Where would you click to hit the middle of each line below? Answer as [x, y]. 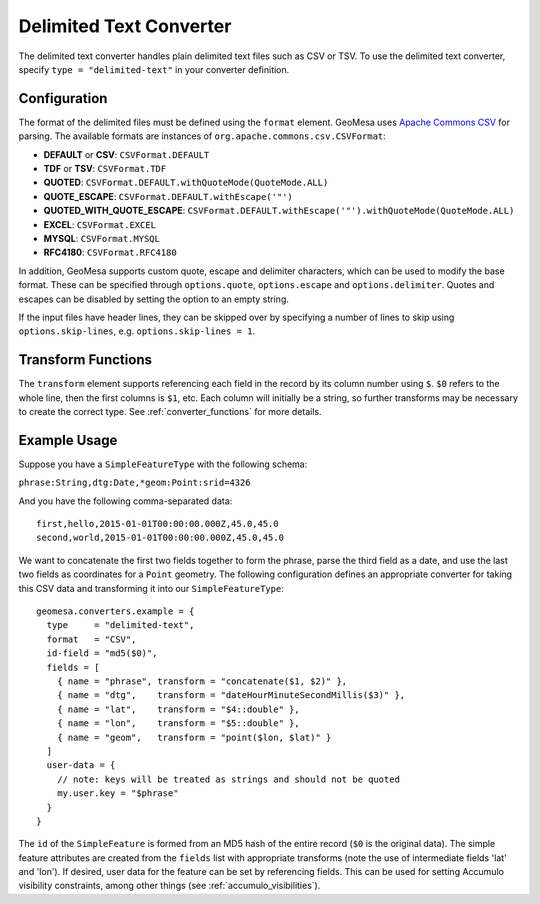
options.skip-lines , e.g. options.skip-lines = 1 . [136, 331]
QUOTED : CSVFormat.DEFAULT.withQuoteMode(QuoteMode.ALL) [186, 182]
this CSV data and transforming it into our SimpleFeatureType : [151, 588]
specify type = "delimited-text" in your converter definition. [154, 69]
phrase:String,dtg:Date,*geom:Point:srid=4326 [134, 483]
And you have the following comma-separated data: [125, 501]
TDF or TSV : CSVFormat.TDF [105, 169]
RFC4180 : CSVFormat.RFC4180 [110, 252]
